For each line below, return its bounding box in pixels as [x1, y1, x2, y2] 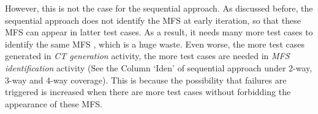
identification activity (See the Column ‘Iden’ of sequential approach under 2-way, [5, 61, 312, 74]
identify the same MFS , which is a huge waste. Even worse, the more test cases [5, 37, 305, 50]
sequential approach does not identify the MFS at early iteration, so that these [5, 13, 301, 26]
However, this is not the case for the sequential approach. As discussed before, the [5, 2, 313, 14]
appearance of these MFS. [5, 97, 102, 110]
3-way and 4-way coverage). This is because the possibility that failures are [5, 73, 287, 86]
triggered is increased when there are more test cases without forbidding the [5, 85, 291, 98]
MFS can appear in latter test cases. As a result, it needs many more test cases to [5, 26, 313, 38]
